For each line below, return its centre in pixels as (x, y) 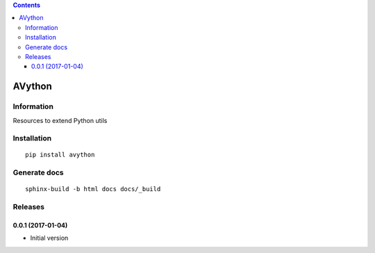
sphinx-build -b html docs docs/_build (93, 189)
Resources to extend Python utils (60, 120)
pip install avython (60, 155)
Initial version (49, 238)
